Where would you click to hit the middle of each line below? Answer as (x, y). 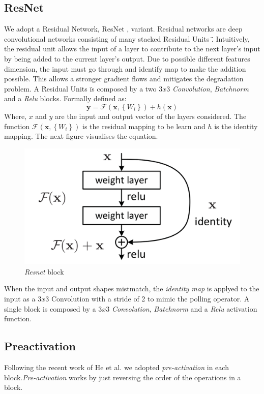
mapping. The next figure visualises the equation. (81, 136)
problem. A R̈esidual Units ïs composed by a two (80, 88)
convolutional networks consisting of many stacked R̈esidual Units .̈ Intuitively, (127, 38)
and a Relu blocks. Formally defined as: (65, 98)
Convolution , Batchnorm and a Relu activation (185, 308)
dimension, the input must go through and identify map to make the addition (125, 68)
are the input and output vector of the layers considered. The (151, 116)
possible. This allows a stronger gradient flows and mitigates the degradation (124, 79)
